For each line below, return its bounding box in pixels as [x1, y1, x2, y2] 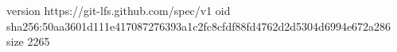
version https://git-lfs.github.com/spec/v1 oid [6, 2, 231, 18]
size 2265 [6, 33, 50, 50]
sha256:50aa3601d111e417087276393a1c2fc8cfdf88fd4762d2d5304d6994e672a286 [6, 17, 391, 34]
